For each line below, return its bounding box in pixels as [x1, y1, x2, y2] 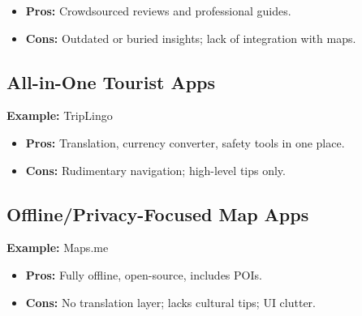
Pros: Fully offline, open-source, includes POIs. [25, 266, 262, 283]
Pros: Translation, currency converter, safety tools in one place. [25, 134, 345, 151]
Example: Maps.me [6, 239, 109, 256]
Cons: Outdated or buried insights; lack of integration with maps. [25, 29, 356, 46]
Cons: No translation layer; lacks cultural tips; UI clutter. [25, 293, 316, 310]
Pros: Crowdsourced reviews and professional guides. [25, 2, 291, 19]
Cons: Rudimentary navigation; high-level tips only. [25, 161, 286, 178]
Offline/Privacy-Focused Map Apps [6, 201, 309, 226]
